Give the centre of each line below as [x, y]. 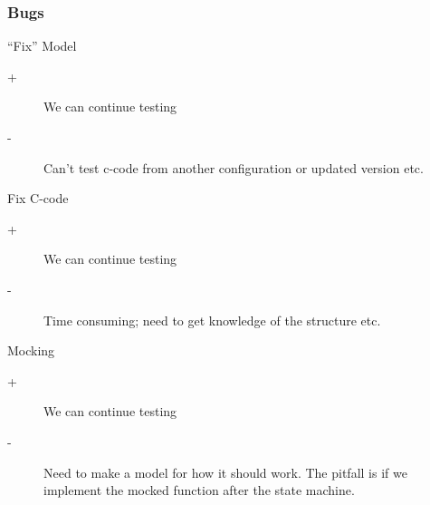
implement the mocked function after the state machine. [199, 490]
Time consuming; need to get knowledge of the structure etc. [212, 320]
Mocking [31, 350]
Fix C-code [38, 198]
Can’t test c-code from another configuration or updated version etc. [234, 167]
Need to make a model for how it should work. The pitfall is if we [225, 472]
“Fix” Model [42, 46]
